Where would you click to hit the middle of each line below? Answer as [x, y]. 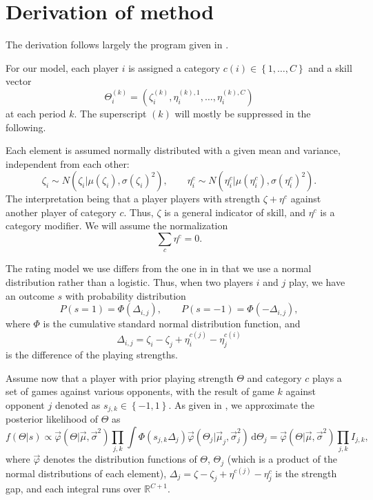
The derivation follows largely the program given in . [117, 45]
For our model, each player [62, 67]
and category [274, 377]
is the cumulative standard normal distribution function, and [172, 324]
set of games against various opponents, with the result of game [140, 391]
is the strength [306, 473]
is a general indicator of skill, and [235, 212]
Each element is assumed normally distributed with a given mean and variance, [173, 150]
